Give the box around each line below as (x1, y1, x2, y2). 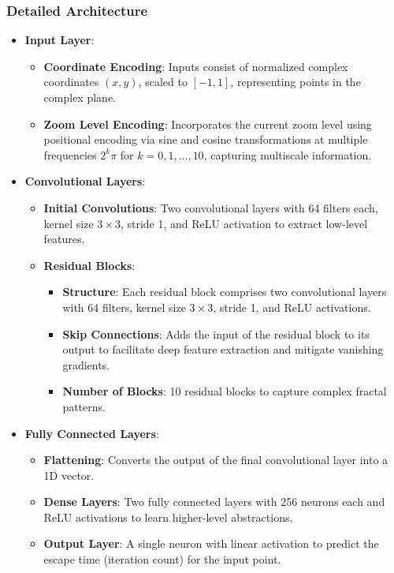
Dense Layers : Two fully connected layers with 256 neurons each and (43, 493, 385, 510)
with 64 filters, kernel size (62, 298, 186, 315)
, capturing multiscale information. (203, 146, 372, 163)
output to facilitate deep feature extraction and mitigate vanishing (62, 341, 384, 358)
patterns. (62, 398, 106, 414)
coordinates (43, 73, 99, 90)
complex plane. (43, 89, 116, 105)
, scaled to (138, 73, 188, 90)
